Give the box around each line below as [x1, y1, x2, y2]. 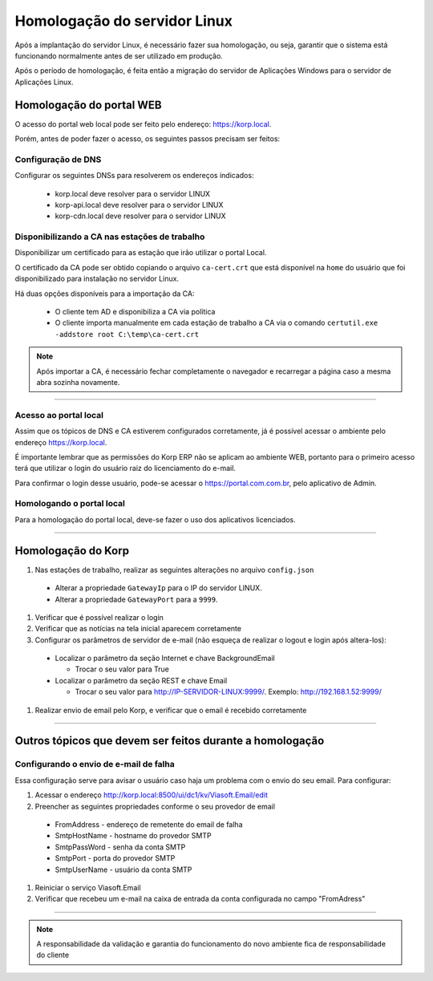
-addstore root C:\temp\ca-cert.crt [55, 330, 200, 338]
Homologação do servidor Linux [14, 12, 233, 30]
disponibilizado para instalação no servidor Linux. [14, 274, 180, 284]
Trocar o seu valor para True [75, 664, 170, 674]
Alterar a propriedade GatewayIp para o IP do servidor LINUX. [55, 583, 262, 593]
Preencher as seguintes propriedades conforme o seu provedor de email [34, 801, 276, 811]
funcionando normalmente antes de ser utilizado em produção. [14, 51, 224, 60]
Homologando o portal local [14, 498, 126, 509]
